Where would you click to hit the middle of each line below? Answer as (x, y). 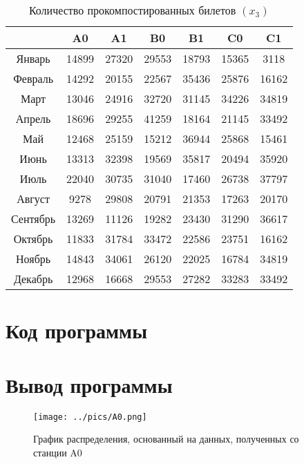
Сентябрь (34, 219)
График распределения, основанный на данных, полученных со (166, 439)
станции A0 (58, 452)
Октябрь (33, 239)
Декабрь (33, 279)
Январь (33, 58)
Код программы (76, 330)
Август (33, 199)
